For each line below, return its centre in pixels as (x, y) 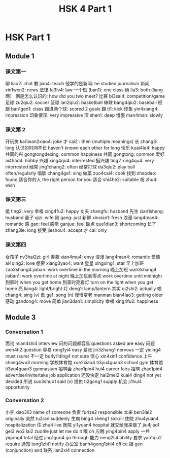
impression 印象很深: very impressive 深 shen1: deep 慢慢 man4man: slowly (84, 115)
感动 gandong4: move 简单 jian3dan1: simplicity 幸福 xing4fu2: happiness (82, 301)
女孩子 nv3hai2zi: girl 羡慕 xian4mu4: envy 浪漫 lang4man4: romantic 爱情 (83, 257)
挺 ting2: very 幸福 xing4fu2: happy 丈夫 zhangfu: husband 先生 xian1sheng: (85, 212)
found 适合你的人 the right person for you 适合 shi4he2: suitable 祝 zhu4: (81, 180)
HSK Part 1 (28, 37)
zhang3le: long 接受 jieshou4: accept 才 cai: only (56, 230)
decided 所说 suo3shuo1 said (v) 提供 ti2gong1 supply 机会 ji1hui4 (74, 381)
